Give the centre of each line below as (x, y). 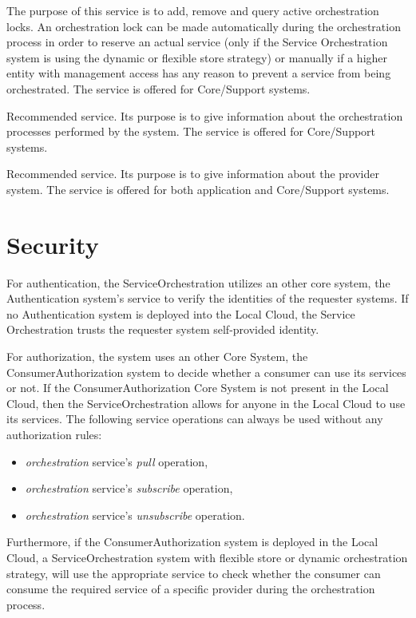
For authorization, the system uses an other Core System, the (157, 357)
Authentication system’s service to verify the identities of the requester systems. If (208, 298)
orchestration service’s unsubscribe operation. (135, 515)
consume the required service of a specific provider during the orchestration (191, 589)
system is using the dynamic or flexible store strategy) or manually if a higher (197, 57)
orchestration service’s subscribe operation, (129, 488)
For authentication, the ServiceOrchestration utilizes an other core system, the (198, 282)
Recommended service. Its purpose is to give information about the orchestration (205, 115)
